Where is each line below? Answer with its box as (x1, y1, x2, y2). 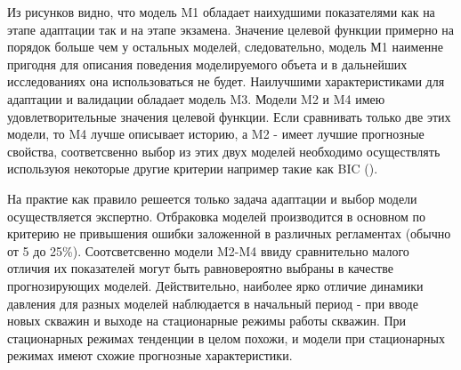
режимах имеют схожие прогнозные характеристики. (7, 346, 293, 365)
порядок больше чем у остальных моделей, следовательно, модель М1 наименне (7, 37, 443, 56)
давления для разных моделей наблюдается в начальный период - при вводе (7, 294, 418, 312)
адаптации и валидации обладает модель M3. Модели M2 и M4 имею (7, 89, 385, 108)
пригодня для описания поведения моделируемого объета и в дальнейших (7, 54, 408, 73)
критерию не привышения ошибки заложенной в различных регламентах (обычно (7, 224, 451, 243)
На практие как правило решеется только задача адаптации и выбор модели (7, 189, 417, 207)
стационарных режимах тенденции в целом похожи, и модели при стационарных (7, 328, 446, 347)
